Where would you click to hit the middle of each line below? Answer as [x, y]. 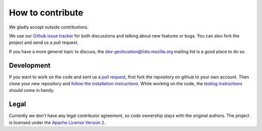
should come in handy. [32, 90]
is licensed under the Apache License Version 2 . [57, 122]
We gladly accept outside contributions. [49, 27]
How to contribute [46, 13]
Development [30, 65]
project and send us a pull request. [44, 43]
